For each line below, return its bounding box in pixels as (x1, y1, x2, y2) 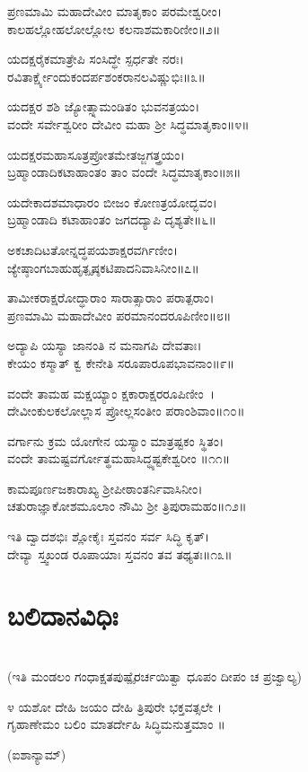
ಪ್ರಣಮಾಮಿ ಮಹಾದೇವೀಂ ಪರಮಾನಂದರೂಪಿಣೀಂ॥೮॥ (7, 305, 232, 324)
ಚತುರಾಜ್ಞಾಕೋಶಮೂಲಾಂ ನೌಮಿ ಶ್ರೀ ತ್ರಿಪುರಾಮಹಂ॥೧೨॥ (7, 496, 247, 515)
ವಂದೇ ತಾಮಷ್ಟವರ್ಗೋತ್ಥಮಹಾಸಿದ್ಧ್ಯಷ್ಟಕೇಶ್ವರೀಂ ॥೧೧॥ (7, 449, 231, 468)
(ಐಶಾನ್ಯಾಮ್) (7, 744, 66, 763)
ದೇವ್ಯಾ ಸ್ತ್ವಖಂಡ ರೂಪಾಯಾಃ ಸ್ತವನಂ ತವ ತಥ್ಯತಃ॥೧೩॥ (7, 544, 233, 563)
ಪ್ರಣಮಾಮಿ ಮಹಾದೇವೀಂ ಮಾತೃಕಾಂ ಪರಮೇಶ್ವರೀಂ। (7, 2, 223, 20)
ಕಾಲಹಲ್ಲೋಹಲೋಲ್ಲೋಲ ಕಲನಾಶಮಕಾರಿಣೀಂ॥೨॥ (7, 19, 221, 38)
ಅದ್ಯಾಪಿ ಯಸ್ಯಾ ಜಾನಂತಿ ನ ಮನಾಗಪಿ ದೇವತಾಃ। (7, 336, 202, 355)
